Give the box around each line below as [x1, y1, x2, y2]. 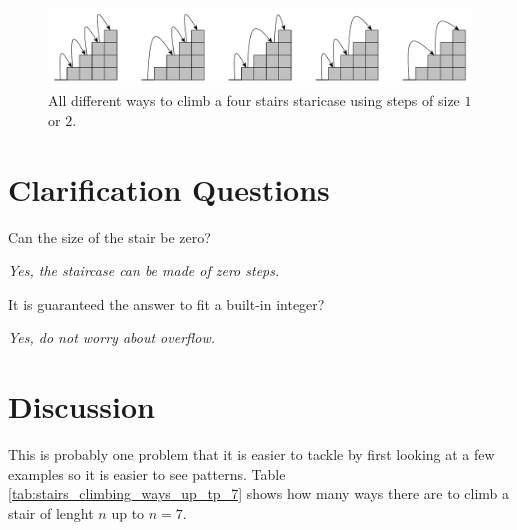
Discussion [8, 386, 155, 427]
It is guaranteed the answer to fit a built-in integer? [8, 293, 325, 314]
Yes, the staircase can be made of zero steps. [8, 260, 280, 281]
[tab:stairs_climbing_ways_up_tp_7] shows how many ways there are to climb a [8, 483, 510, 504]
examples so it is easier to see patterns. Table [8, 463, 286, 484]
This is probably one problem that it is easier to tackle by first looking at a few [8, 444, 495, 465]
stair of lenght [8, 502, 94, 523]
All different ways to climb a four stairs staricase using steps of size [48, 90, 460, 111]
